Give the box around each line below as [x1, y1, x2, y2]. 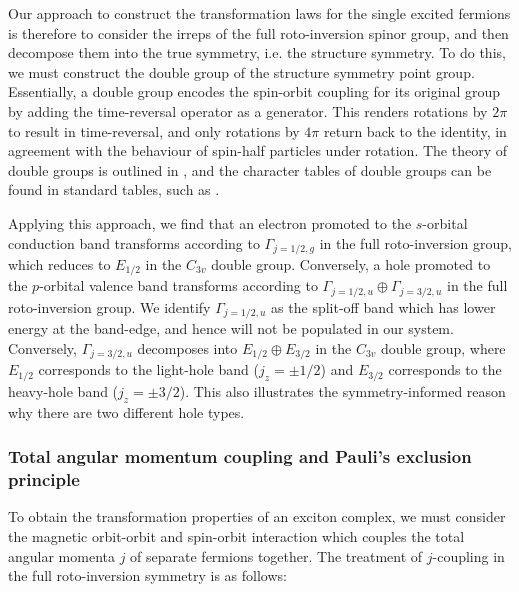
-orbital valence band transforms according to [39, 275, 318, 296]
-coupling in [432, 545, 505, 566]
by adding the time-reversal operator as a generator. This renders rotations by [8, 100, 488, 121]
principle [8, 467, 80, 492]
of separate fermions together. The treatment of [130, 545, 423, 566]
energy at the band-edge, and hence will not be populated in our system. [8, 318, 454, 339]
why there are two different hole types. [8, 401, 245, 422]
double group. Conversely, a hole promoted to [211, 253, 491, 274]
